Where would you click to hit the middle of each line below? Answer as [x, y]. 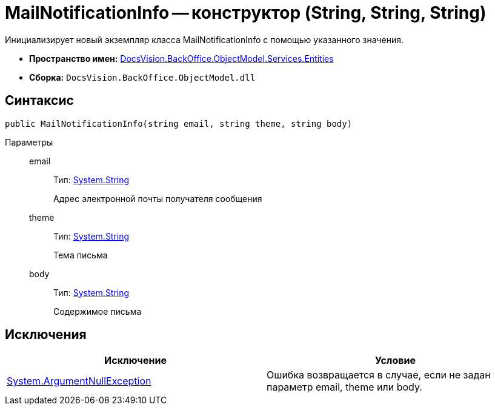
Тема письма [81, 255]
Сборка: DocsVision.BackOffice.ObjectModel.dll [142, 77]
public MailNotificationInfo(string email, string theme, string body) [179, 123]
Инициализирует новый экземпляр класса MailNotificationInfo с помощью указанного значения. [204, 39]
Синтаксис [39, 101]
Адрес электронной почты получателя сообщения [158, 198]
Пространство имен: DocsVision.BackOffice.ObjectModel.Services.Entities [181, 58]
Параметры [29, 142]
